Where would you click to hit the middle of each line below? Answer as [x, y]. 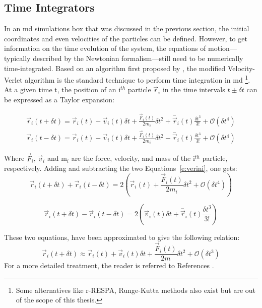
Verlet [13, 79]
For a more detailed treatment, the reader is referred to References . [109, 265]
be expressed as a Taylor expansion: [59, 100]
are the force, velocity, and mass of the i [133, 158]
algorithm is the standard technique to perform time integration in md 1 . [138, 79]
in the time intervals [194, 89]
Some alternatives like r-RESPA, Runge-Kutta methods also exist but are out [136, 290]
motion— [222, 48]
